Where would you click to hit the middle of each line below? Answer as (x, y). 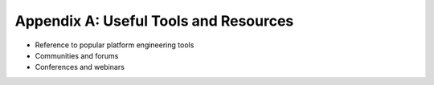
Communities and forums (77, 55)
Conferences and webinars (80, 67)
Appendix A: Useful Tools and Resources (154, 21)
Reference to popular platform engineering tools (115, 45)
